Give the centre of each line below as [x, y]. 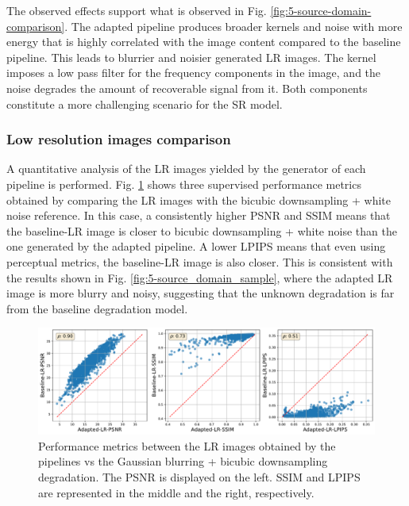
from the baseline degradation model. [97, 308]
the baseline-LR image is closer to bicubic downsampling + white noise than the [202, 230]
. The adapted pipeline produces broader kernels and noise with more [233, 26]
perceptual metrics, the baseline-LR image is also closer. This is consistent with [200, 261]
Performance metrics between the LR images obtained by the [187, 445]
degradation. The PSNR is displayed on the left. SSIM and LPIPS [199, 477]
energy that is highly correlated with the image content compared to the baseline [204, 42]
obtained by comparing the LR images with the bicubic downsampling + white [199, 199]
